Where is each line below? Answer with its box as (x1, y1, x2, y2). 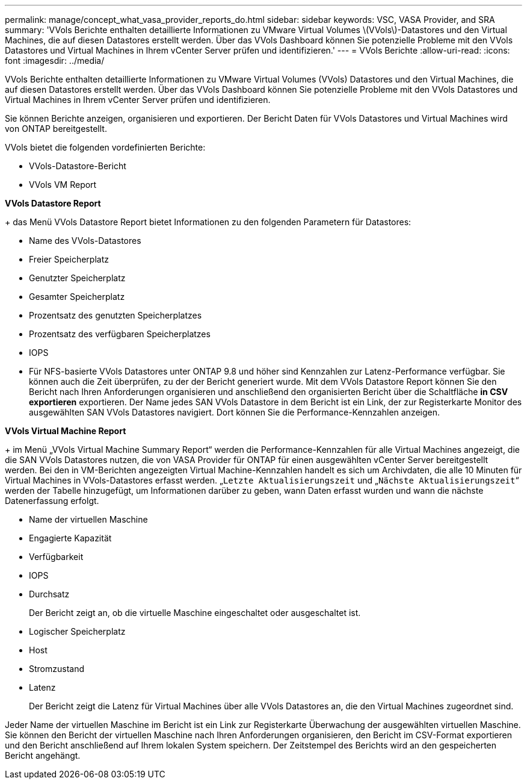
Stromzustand (29, 664, 85, 674)
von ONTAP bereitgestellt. (5, 123, 107, 134)
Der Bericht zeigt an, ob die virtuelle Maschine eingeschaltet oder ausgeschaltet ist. (29, 608, 361, 618)
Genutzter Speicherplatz (29, 273, 126, 283)
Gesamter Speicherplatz (29, 291, 125, 302)
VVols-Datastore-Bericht (29, 161, 126, 171)
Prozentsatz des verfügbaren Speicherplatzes (29, 329, 211, 339)
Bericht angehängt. (5, 750, 81, 761)
